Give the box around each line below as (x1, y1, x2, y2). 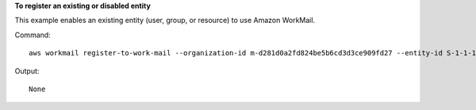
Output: (14, 66, 40, 75)
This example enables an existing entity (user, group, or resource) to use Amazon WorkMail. (14, 16, 316, 25)
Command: (14, 30, 51, 40)
